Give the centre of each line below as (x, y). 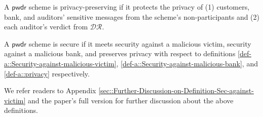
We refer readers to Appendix (50, 90)
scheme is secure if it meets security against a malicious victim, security (140, 43)
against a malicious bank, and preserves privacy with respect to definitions (120, 53)
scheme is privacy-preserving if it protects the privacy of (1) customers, (139, 7)
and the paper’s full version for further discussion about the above (131, 100)
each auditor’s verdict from (46, 27)
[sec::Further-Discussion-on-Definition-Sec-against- (176, 90)
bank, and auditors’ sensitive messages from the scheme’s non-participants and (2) (132, 16)
